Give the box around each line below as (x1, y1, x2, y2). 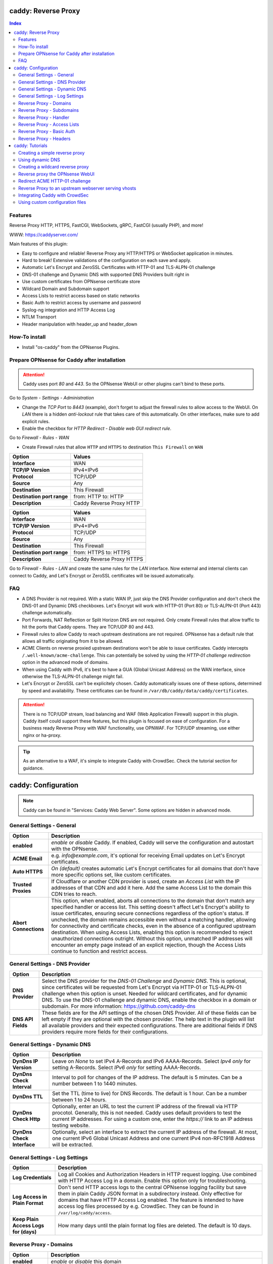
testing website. (52, 1122, 90, 1129)
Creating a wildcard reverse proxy (18, 164, 89, 170)
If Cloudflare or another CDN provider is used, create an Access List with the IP (51, 878, 240, 885)
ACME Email (12, 855, 42, 862)
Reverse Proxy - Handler (18, 114, 70, 120)
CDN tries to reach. (51, 890, 97, 897)
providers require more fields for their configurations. (41, 1028, 169, 1035)
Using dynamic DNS (18, 157, 60, 163)
